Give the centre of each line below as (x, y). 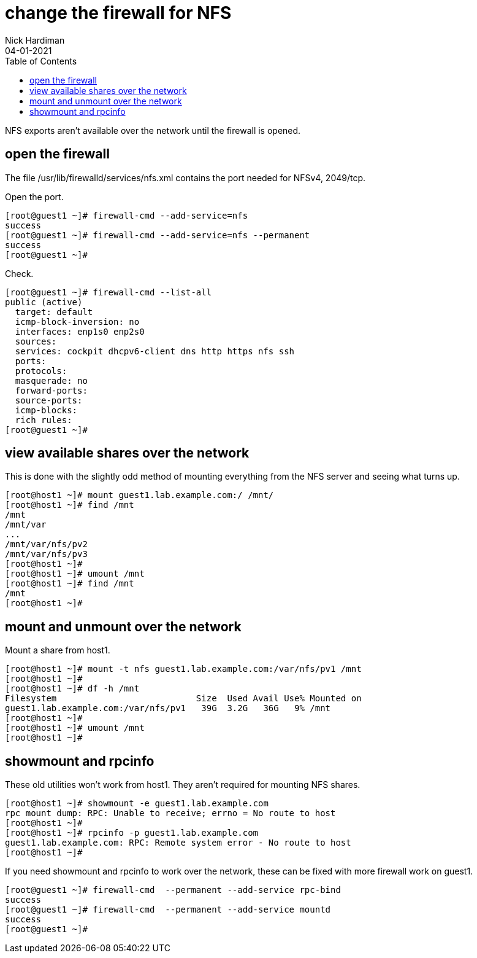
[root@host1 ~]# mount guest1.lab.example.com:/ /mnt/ (139, 495)
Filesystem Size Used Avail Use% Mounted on (183, 699)
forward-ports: (51, 390)
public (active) (44, 302)
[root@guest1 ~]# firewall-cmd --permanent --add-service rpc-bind (173, 890)
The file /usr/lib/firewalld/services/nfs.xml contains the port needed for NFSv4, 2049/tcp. (185, 177)
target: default (54, 312)
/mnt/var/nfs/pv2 (46, 544)
